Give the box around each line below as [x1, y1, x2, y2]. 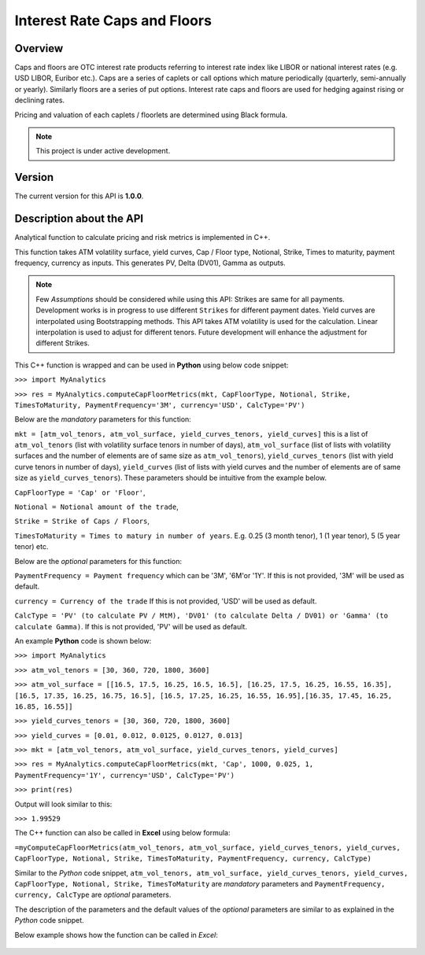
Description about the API [14, 212, 144, 226]
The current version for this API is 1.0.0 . [14, 191, 144, 201]
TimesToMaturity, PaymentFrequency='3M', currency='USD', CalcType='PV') [14, 400, 306, 409]
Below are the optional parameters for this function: [14, 556, 183, 566]
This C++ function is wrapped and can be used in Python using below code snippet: [14, 360, 289, 370]
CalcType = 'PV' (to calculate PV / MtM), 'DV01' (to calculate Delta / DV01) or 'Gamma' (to [14, 611, 389, 621]
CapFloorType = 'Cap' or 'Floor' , [14, 488, 146, 497]
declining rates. [14, 95, 65, 105]
